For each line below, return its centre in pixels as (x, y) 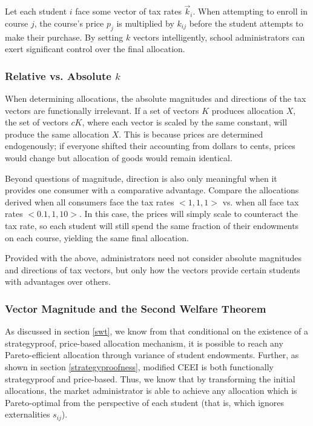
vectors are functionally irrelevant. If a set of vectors (102, 110)
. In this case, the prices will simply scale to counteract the (189, 214)
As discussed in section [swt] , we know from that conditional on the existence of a (157, 331)
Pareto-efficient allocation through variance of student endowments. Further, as (152, 355)
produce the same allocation (57, 134)
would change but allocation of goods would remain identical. (119, 157)
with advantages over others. (58, 281)
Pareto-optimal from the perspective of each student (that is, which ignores (145, 402)
